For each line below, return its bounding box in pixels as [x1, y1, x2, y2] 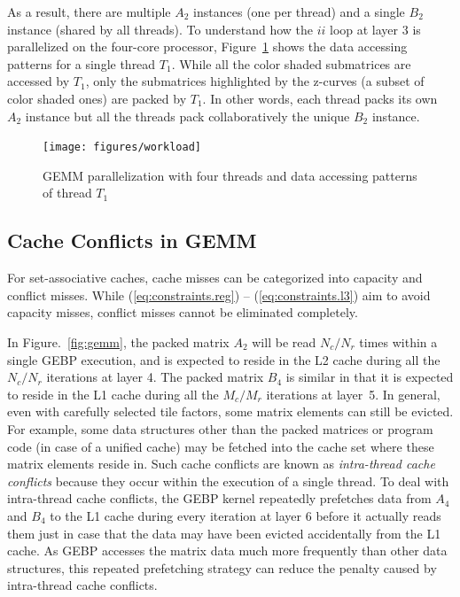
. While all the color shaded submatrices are [171, 54, 411, 73]
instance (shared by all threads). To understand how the [7, 19, 314, 38]
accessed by [7, 72, 70, 90]
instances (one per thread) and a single [193, 3, 405, 20]
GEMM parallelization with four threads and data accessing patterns [43, 166, 417, 184]
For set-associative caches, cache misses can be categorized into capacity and [7, 268, 423, 287]
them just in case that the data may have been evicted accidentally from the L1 [7, 523, 441, 542]
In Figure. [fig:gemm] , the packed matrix [7, 332, 230, 351]
